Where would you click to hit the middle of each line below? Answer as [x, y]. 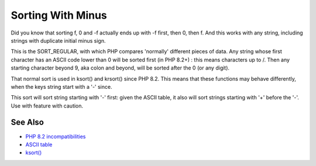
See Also [27, 122]
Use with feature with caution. [47, 106]
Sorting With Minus [59, 15]
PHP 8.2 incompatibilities [56, 136]
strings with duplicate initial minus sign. [58, 40]
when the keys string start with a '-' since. [61, 87]
